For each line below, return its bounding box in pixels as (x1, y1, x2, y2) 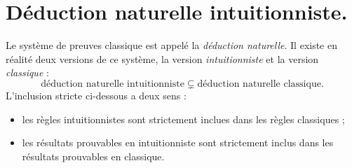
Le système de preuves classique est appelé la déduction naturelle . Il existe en (6, 38, 338, 52)
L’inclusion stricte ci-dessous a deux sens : (6, 87, 187, 102)
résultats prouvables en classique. (22, 148, 165, 163)
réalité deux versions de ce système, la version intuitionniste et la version (6, 51, 319, 66)
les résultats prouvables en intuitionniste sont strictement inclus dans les (22, 135, 334, 150)
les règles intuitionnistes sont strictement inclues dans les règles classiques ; (22, 111, 345, 126)
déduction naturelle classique (197, 78, 321, 89)
